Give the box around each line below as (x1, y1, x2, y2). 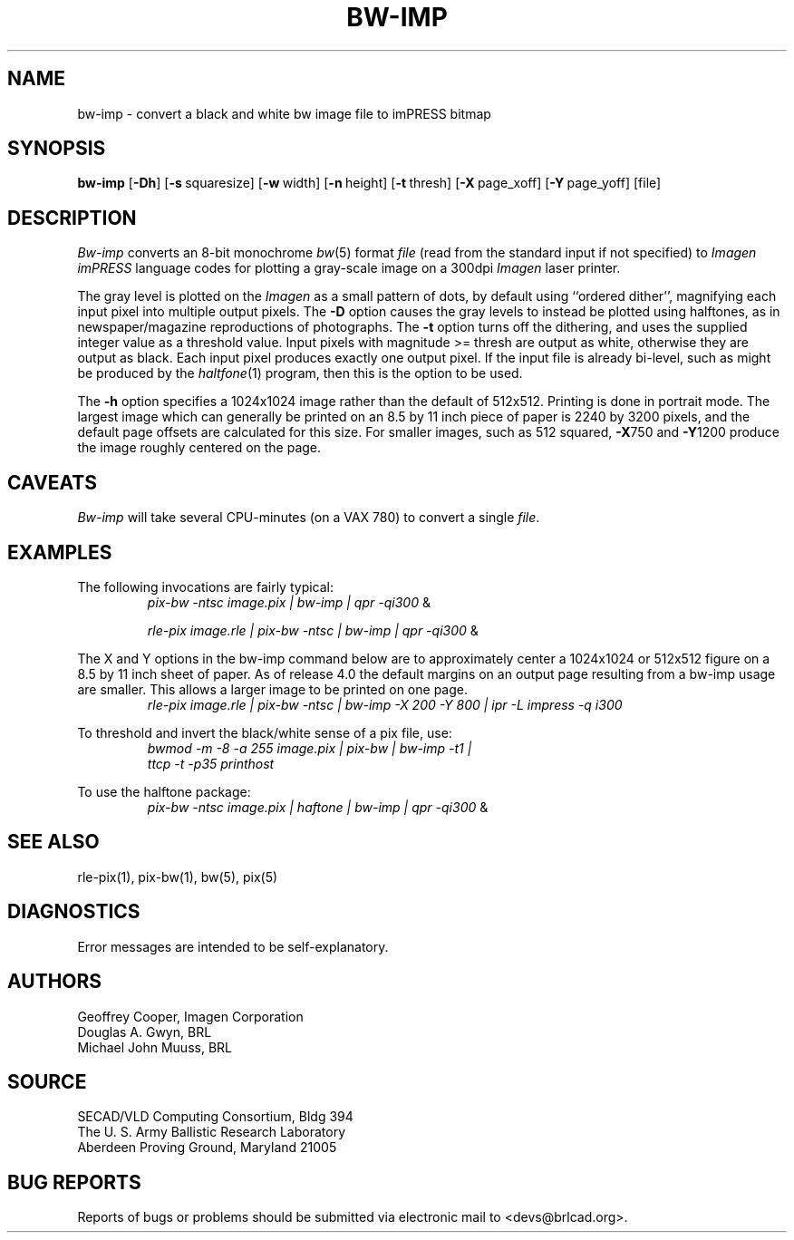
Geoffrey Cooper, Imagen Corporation (77, 1008, 304, 1024)
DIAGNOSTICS (7, 900, 140, 924)
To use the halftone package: (77, 783, 251, 799)
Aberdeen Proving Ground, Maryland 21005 (77, 1139, 337, 1156)
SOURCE (7, 1070, 87, 1093)
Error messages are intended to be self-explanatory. (77, 938, 389, 954)
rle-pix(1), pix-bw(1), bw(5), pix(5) (77, 868, 278, 885)
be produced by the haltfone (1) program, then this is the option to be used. (77, 365, 523, 382)
